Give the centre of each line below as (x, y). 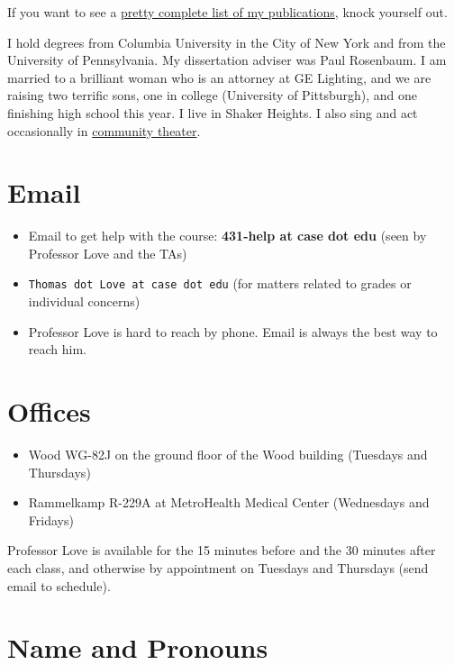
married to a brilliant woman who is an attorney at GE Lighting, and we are (219, 77)
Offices (49, 411)
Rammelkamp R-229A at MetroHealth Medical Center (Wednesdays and (229, 502)
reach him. (58, 349)
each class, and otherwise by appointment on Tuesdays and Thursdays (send (218, 568)
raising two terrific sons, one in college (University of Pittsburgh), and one (213, 95)
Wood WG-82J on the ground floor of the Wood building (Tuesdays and (228, 455)
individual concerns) (84, 301)
